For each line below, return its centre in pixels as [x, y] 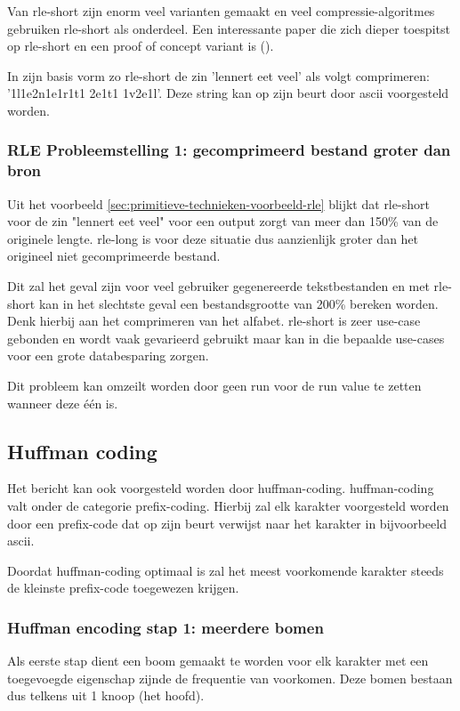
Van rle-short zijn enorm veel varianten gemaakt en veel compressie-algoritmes [221, 11]
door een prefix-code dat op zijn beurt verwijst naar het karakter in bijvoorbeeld [227, 523]
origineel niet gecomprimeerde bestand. [114, 256]
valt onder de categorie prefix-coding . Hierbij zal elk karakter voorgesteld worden [228, 506]
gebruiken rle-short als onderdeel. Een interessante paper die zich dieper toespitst [229, 28]
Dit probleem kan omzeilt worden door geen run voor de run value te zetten [214, 386]
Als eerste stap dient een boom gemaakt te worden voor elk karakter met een [218, 661]
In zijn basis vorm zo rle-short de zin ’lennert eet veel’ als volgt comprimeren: [218, 75]
